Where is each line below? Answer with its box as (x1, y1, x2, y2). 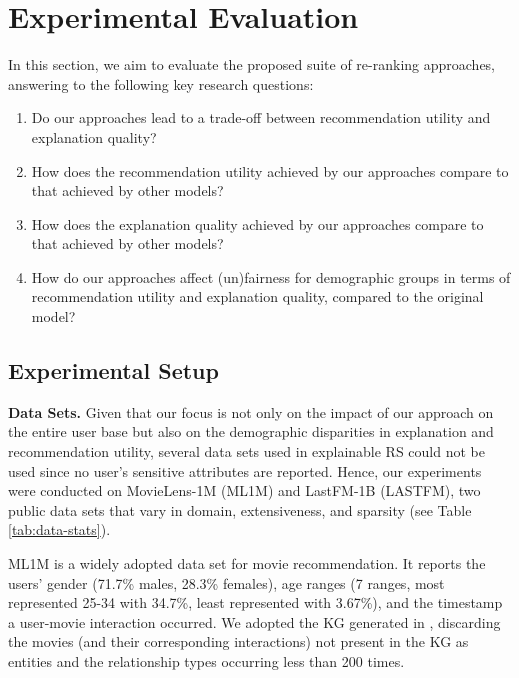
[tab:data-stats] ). (8, 519, 111, 540)
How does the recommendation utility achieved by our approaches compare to (31, 160, 509, 181)
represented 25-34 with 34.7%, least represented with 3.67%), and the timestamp (8, 592, 503, 613)
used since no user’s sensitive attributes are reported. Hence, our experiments (8, 460, 482, 481)
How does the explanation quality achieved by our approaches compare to (31, 213, 484, 234)
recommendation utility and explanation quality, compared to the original (31, 286, 484, 307)
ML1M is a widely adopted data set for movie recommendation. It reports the (8, 553, 486, 574)
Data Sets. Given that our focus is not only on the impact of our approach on (8, 401, 494, 422)
